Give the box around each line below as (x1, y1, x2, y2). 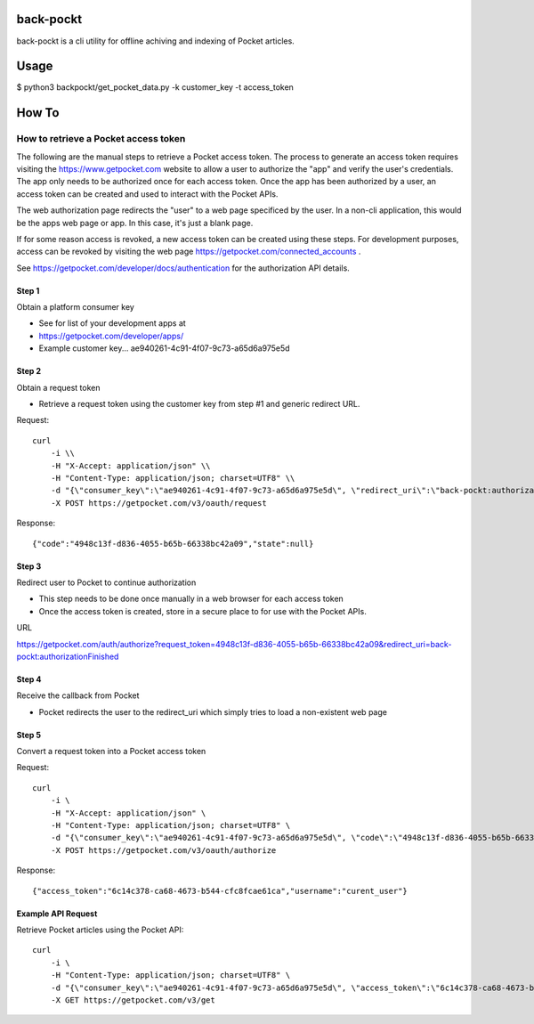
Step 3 (16, 561, 42, 572)
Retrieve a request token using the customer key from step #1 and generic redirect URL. (38, 399, 360, 410)
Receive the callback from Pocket (16, 690, 140, 701)
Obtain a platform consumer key (16, 302, 135, 313)
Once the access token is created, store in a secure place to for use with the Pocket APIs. (38, 605, 367, 616)
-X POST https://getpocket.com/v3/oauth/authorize (50, 845, 277, 855)
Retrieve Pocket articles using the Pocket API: (16, 924, 184, 935)
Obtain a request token (16, 382, 101, 393)
